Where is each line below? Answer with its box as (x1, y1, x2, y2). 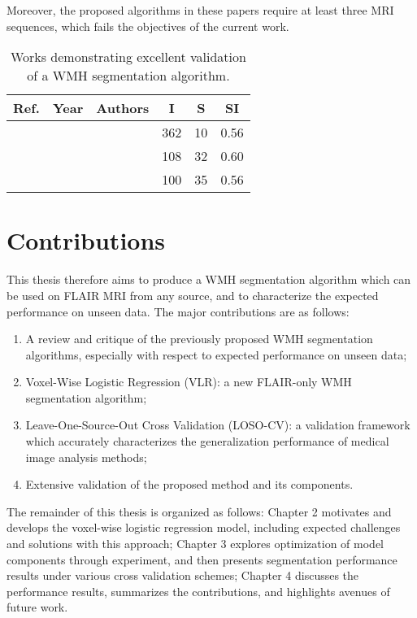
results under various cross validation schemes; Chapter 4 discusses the (7, 567, 359, 584)
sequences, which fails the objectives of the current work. (7, 17, 289, 34)
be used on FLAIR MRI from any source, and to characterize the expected (7, 286, 379, 303)
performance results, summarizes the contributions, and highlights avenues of (7, 582, 390, 599)
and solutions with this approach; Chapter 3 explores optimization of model (7, 535, 384, 552)
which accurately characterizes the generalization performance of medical (25, 433, 389, 450)
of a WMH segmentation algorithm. (27, 66, 230, 85)
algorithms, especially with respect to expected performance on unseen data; (25, 346, 407, 363)
